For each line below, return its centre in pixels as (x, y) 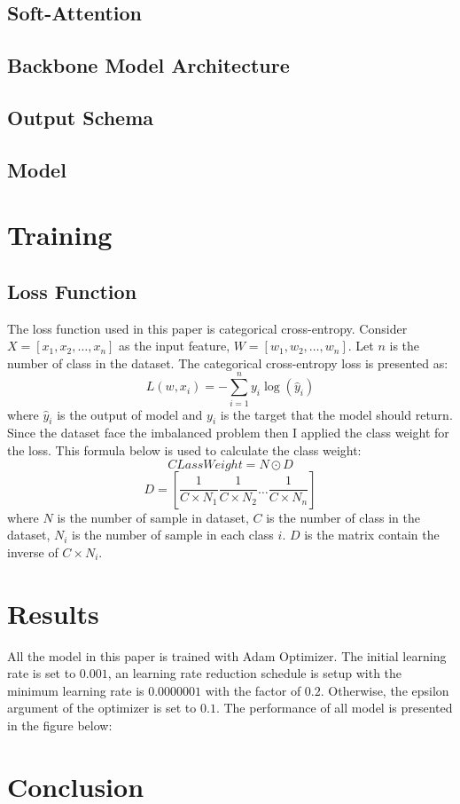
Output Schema (81, 117)
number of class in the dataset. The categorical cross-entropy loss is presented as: (228, 363)
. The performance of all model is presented (334, 708)
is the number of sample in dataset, (153, 517)
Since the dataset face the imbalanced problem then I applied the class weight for (228, 433)
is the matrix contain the (372, 535)
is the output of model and (130, 414)
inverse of (33, 552)
